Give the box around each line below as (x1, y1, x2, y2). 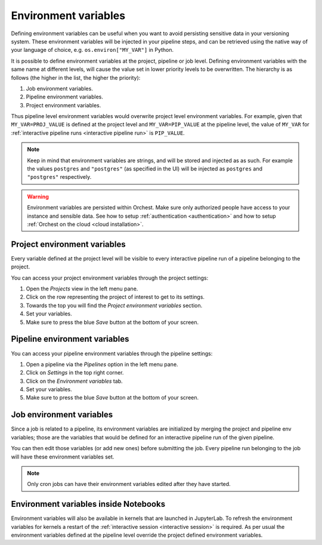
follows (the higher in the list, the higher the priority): (11, 74, 141, 81)
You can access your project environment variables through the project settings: (11, 274, 209, 281)
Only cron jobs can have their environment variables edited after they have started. (27, 481, 231, 488)
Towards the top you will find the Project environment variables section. (26, 302, 203, 309)
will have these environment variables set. (11, 453, 114, 460)
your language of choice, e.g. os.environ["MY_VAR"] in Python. (11, 47, 174, 54)
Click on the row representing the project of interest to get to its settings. (26, 293, 205, 301)
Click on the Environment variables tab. (26, 377, 123, 385)
